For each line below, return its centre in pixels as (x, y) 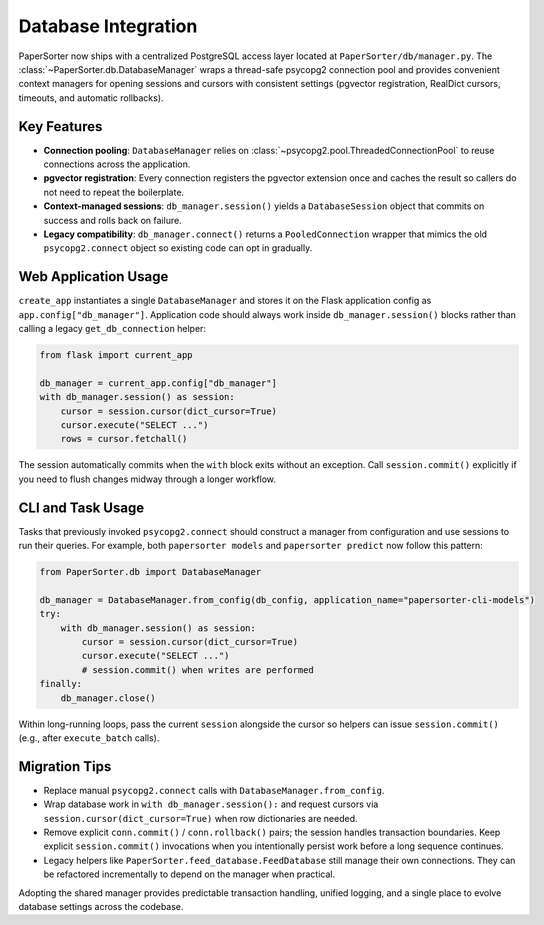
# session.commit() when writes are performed (197, 669)
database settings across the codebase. (101, 906)
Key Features (60, 126)
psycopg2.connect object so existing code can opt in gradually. (178, 248)
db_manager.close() (108, 698)
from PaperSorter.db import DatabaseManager (150, 572)
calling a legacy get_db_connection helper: (112, 329)
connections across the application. (117, 164)
